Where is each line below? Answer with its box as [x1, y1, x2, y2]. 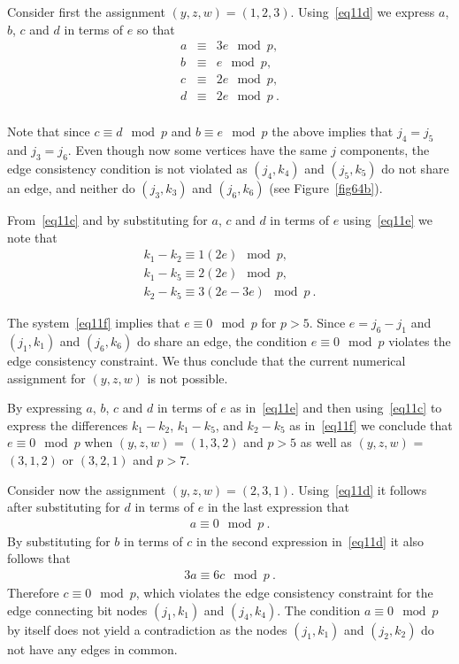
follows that [7, 549, 71, 567]
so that [136, 19, 175, 38]
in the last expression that [207, 498, 349, 516]
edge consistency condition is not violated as [7, 158, 248, 177]
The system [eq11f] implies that [7, 313, 180, 332]
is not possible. [147, 368, 228, 387]
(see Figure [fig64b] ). [269, 178, 383, 197]
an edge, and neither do [7, 178, 135, 197]
